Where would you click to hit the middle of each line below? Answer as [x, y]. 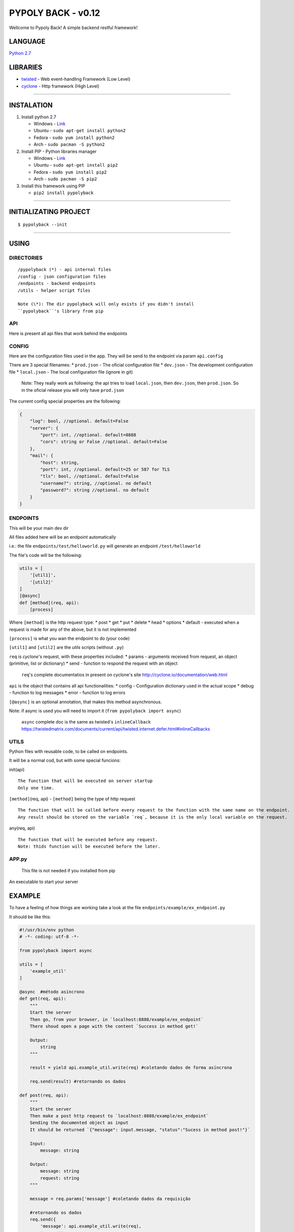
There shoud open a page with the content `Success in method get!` [114, 1027]
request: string [60, 1178]
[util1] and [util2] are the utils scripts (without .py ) [66, 648]
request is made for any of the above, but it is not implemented [73, 629]
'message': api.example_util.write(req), [91, 1226]
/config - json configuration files [62, 276]
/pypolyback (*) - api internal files [65, 270]
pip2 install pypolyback [63, 193]
